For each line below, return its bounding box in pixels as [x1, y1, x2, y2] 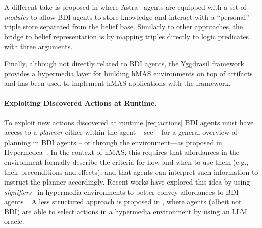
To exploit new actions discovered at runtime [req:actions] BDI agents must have [4, 117, 254, 127]
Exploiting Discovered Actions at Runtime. [4, 98, 157, 108]
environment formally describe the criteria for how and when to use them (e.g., [4, 156, 249, 167]
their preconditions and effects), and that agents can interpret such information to [4, 166, 258, 177]
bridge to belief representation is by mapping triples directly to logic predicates [4, 31, 249, 41]
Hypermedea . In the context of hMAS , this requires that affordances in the [4, 147, 239, 157]
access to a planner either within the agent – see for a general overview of [4, 127, 238, 138]
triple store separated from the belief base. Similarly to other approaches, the [4, 21, 243, 32]
